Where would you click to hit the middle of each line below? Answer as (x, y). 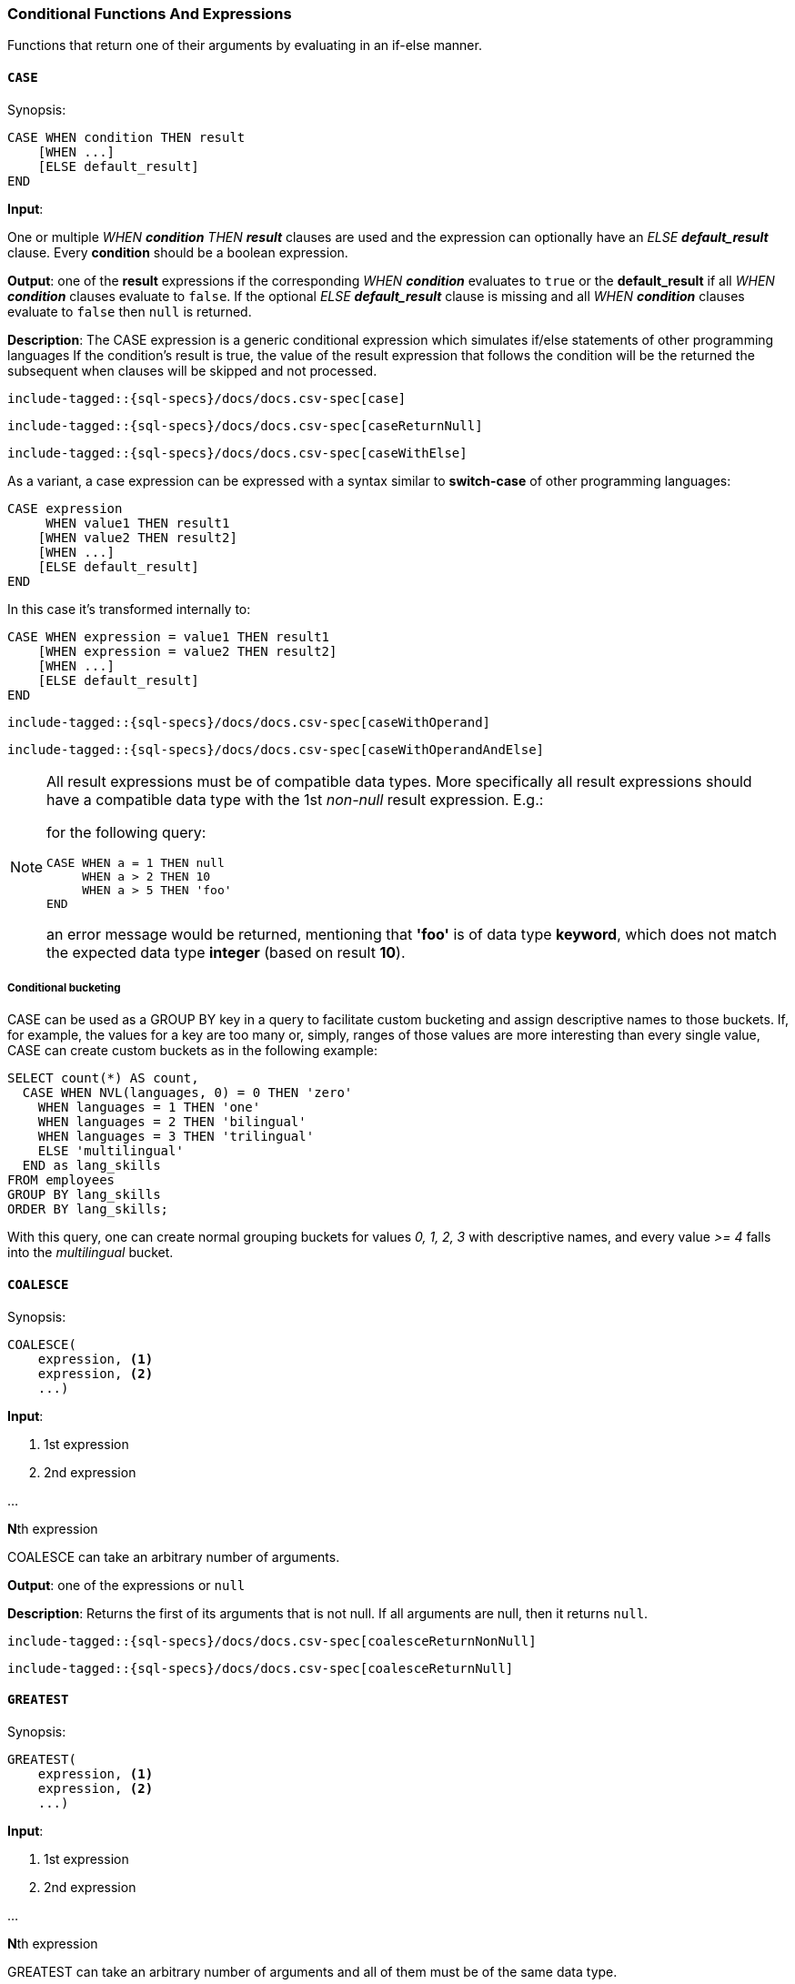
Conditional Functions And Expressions (150, 14)
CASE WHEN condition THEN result (126, 137)
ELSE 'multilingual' (111, 1151)
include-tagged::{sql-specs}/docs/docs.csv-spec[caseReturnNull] (245, 425)
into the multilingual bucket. (91, 1253)
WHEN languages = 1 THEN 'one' (149, 1108)
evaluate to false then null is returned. (130, 311)
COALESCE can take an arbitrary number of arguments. (174, 1556)
